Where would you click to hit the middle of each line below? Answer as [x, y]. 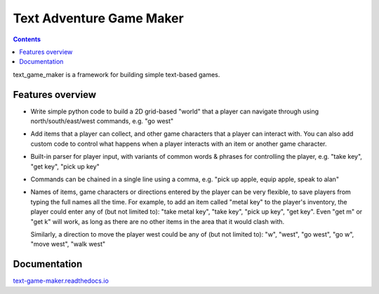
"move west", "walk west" [68, 244]
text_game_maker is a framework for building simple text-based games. [117, 74]
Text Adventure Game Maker [98, 18]
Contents [27, 39]
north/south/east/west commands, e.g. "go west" [102, 121]
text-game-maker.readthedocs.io [61, 281]
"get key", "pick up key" [65, 166]
